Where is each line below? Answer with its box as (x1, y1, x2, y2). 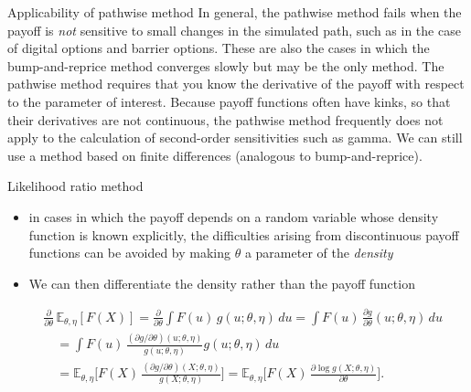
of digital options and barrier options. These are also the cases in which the (7, 38, 430, 58)
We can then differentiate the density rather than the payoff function (28, 273, 415, 292)
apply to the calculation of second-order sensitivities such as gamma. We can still (7, 128, 463, 147)
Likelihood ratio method (7, 176, 144, 196)
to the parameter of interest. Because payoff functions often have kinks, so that (7, 91, 451, 111)
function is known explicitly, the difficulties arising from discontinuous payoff (28, 225, 459, 244)
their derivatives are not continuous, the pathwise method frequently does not (7, 110, 444, 129)
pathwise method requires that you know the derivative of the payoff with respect (7, 74, 465, 93)
